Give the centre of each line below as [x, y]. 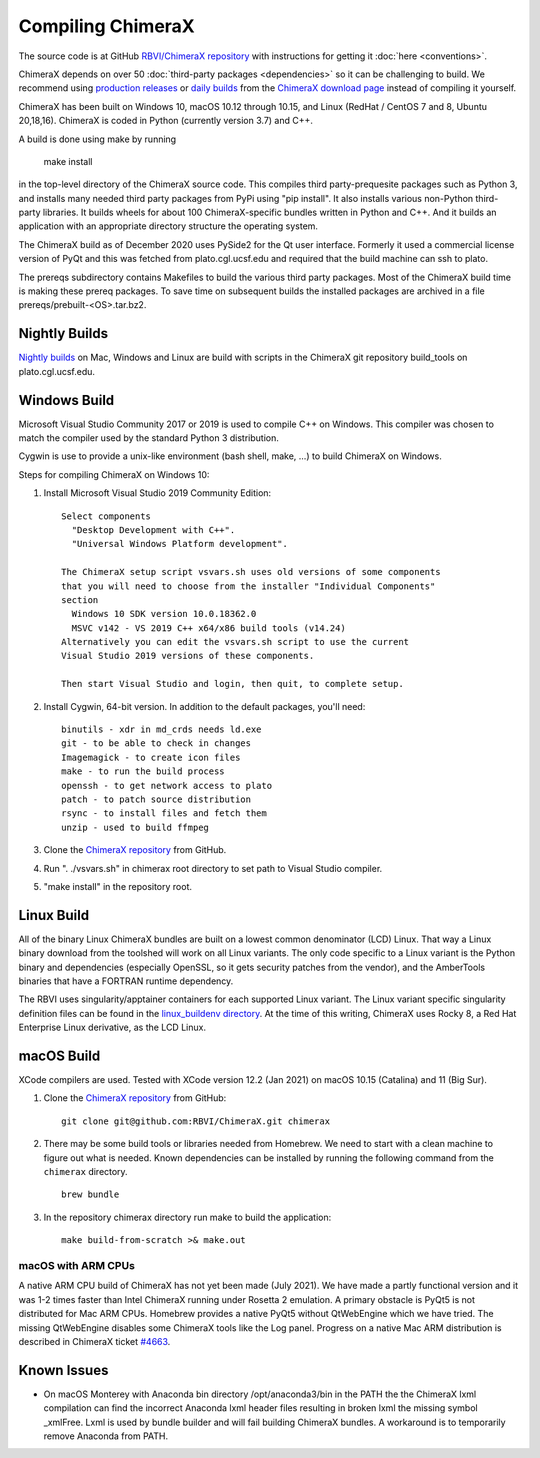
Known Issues [63, 1370]
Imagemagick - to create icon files [151, 757]
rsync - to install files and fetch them [164, 813]
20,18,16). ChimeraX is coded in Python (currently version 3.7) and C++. [166, 121]
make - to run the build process [143, 771]
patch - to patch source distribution [156, 799]
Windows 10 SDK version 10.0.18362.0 [164, 614]
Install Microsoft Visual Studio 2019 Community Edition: [157, 493]
